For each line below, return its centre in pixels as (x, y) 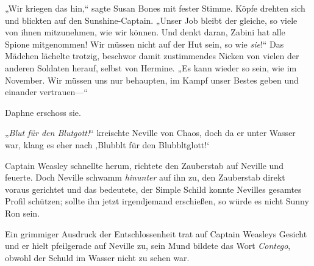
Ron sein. (23, 213)
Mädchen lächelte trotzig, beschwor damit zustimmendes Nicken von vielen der (152, 56)
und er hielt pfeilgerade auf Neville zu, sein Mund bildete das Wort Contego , (148, 246)
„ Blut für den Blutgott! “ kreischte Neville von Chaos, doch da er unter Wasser (150, 133)
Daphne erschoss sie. (43, 112)
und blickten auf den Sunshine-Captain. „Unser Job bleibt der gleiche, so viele (151, 20)
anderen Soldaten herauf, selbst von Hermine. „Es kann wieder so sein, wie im (151, 67)
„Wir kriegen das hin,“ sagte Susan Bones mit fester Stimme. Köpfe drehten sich (155, 8)
